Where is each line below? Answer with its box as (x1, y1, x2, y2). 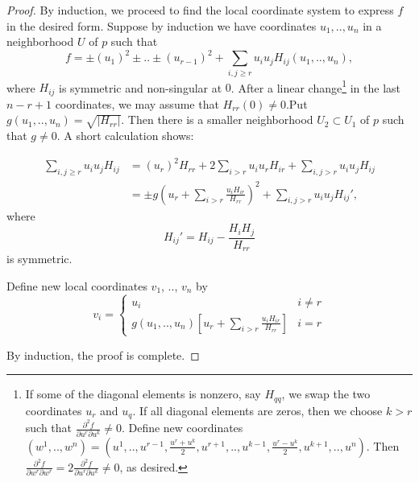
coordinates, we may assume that (55, 95, 219, 112)
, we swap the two (281, 385, 371, 402)
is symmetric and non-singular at (59, 79, 222, 96)
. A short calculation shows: (56, 127, 194, 144)
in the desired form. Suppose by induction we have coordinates (6, 17, 317, 34)
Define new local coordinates (6, 277, 147, 294)
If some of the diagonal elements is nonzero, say (25, 385, 261, 402)
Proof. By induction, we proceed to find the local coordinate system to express (6, 2, 394, 18)
